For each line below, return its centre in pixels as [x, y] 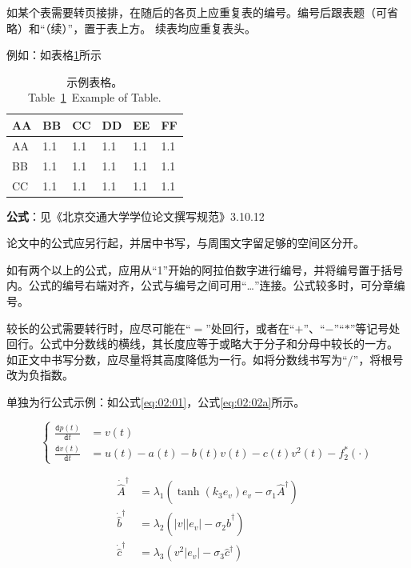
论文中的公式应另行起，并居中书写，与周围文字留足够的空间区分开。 [186, 243]
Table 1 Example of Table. [95, 97]
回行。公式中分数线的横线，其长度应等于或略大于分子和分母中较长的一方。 [202, 344]
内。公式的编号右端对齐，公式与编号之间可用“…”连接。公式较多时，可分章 [200, 285]
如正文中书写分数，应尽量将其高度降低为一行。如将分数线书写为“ [177, 359]
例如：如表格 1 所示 [54, 55]
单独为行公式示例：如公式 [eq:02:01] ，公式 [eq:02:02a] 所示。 [156, 401]
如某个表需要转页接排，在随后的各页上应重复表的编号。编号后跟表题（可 [197, 12]
